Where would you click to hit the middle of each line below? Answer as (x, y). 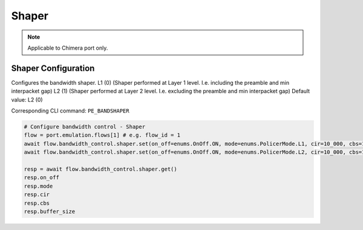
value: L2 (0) (27, 99)
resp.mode (38, 186)
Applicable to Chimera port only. (68, 48)
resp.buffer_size (50, 211)
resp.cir (37, 195)
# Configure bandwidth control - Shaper (84, 127)
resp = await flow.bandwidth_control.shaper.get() (101, 169)
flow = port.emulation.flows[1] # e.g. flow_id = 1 (102, 135)
